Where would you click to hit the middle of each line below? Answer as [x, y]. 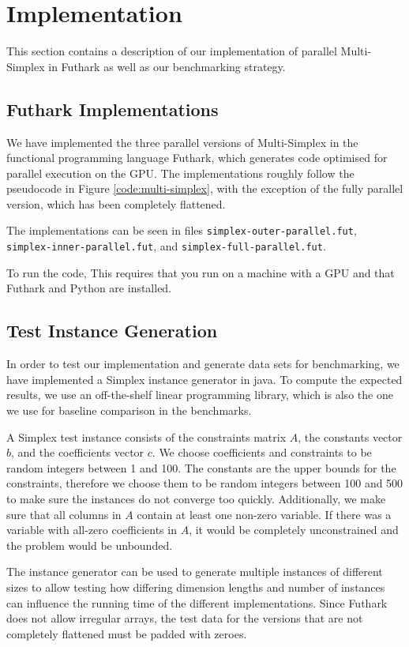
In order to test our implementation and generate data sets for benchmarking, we [203, 364]
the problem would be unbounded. [90, 545]
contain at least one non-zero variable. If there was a [264, 514]
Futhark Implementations [113, 109]
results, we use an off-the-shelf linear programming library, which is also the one [200, 395]
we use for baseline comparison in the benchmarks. [129, 410]
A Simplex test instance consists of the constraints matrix [146, 436]
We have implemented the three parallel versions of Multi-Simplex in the [182, 142]
